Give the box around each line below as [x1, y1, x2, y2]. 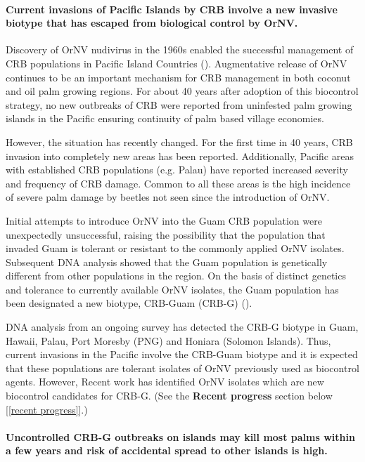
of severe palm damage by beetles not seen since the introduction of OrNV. [6, 190, 330, 204]
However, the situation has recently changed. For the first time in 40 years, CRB [6, 134, 353, 149]
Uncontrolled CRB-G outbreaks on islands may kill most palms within [6, 429, 355, 444]
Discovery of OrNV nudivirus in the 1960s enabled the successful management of [6, 42, 354, 57]
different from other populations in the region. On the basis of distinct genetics [6, 268, 346, 283]
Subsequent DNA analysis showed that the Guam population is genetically [6, 254, 328, 269]
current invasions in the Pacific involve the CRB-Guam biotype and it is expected [6, 347, 358, 362]
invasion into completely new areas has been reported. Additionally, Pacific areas [6, 148, 354, 163]
